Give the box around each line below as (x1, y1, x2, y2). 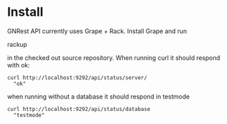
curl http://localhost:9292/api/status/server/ (7, 74, 148, 81)
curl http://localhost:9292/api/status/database (7, 105, 151, 112)
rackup (7, 40, 28, 48)
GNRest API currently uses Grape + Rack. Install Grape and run (7, 27, 187, 35)
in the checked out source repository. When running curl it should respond (7, 53, 221, 62)
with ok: (7, 61, 30, 69)
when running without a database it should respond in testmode (7, 92, 190, 101)
